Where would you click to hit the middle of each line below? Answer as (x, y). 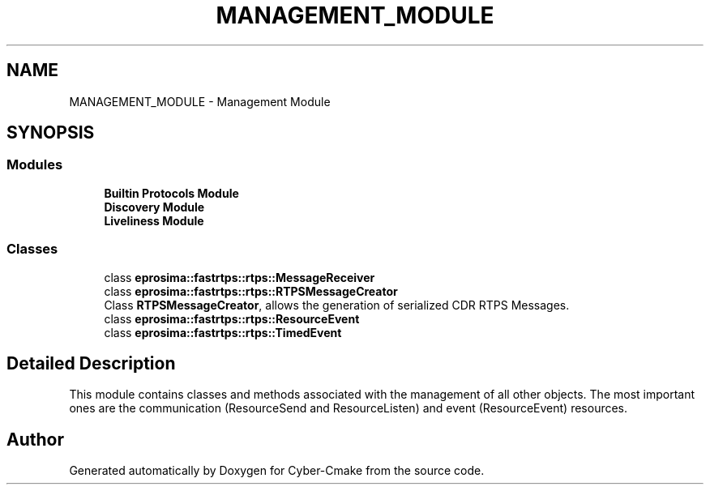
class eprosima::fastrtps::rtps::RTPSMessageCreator (251, 291)
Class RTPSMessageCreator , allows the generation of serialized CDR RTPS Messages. (337, 305)
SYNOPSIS (51, 133)
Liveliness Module (154, 220)
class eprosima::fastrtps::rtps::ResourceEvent (232, 318)
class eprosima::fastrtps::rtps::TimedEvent (223, 332)
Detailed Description (91, 363)
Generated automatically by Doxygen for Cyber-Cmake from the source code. (277, 471)
